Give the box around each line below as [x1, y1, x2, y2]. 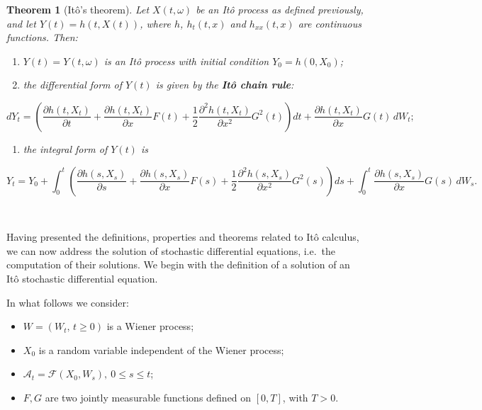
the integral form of [23, 141, 108, 156]
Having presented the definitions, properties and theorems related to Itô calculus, [6, 229, 359, 244]
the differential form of [23, 77, 122, 92]
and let [6, 16, 36, 30]
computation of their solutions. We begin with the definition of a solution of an [6, 257, 350, 272]
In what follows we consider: [6, 295, 129, 309]
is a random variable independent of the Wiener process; [38, 342, 284, 357]
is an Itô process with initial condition [103, 53, 269, 68]
